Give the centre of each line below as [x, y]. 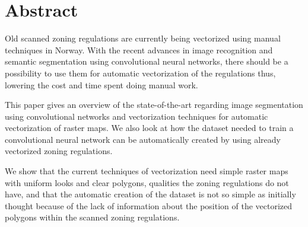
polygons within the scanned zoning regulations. [92, 217]
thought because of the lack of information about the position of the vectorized [149, 205]
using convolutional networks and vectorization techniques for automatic [136, 116]
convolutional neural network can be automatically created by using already [143, 139]
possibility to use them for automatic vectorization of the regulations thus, [140, 73]
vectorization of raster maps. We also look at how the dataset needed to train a [149, 128]
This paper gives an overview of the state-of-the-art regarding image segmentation [154, 105]
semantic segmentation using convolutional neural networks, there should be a [147, 61]
